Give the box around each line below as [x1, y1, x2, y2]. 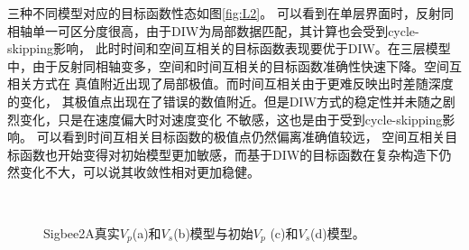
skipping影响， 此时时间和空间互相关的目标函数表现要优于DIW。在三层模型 [7, 39, 451, 58]
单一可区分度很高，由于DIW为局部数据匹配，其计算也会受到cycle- [32, 21, 419, 40]
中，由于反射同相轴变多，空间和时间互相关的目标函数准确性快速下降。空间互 [7, 56, 462, 75]
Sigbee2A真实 [43, 223, 120, 242]
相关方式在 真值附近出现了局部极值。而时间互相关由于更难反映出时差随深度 [7, 74, 454, 93]
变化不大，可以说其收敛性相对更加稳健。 [19, 162, 260, 181]
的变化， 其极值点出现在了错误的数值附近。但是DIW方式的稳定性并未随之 [7, 91, 443, 110]
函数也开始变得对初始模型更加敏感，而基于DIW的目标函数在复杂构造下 [19, 144, 439, 163]
